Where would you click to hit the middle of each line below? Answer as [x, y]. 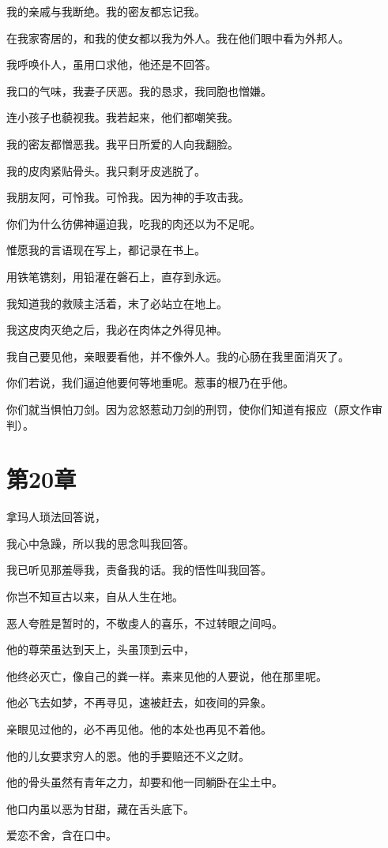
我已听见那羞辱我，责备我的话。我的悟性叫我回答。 [139, 570]
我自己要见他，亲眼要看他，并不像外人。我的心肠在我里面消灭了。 [178, 356]
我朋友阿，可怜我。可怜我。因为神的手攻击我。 [128, 197]
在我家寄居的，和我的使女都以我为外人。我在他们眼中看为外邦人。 [178, 38]
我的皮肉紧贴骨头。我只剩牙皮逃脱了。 [106, 170]
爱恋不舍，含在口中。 [62, 835]
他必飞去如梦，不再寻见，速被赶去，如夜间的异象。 [139, 702]
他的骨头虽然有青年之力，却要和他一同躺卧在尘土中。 [145, 782]
